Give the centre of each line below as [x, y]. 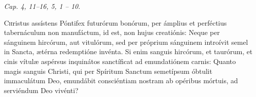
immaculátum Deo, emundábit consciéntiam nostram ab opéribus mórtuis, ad [121, 81]
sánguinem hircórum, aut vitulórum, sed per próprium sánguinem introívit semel [126, 42]
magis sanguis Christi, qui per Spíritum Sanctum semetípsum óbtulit [108, 71]
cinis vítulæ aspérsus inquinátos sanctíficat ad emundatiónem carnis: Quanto [120, 61]
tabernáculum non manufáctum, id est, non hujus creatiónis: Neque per [112, 32]
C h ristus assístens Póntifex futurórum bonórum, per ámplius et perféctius [115, 22]
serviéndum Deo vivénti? [41, 90]
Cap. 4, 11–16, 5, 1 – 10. [42, 6]
